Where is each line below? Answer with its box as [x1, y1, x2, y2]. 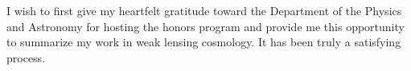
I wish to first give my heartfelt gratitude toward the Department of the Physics [6, 2, 402, 18]
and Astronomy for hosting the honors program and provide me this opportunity [6, 18, 405, 34]
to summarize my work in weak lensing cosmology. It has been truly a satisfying [6, 34, 401, 50]
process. [6, 49, 46, 65]
